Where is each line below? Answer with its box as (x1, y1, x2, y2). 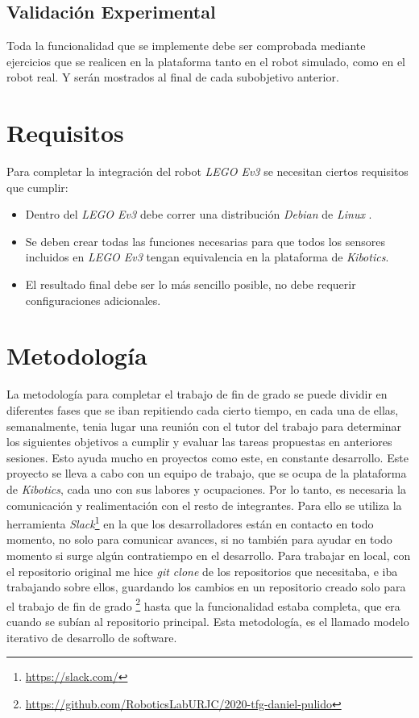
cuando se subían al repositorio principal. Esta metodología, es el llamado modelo (6, 613, 409, 630)
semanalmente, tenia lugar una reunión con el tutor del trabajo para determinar (6, 417, 401, 434)
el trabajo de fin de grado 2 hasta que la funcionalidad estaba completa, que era (6, 595, 400, 614)
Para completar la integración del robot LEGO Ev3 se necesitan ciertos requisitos (6, 163, 409, 180)
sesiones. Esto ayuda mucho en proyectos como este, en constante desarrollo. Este (6, 449, 409, 465)
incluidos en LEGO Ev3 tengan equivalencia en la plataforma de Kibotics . (25, 248, 389, 265)
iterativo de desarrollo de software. (6, 628, 177, 645)
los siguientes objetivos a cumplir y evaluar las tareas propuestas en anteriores (6, 433, 392, 450)
